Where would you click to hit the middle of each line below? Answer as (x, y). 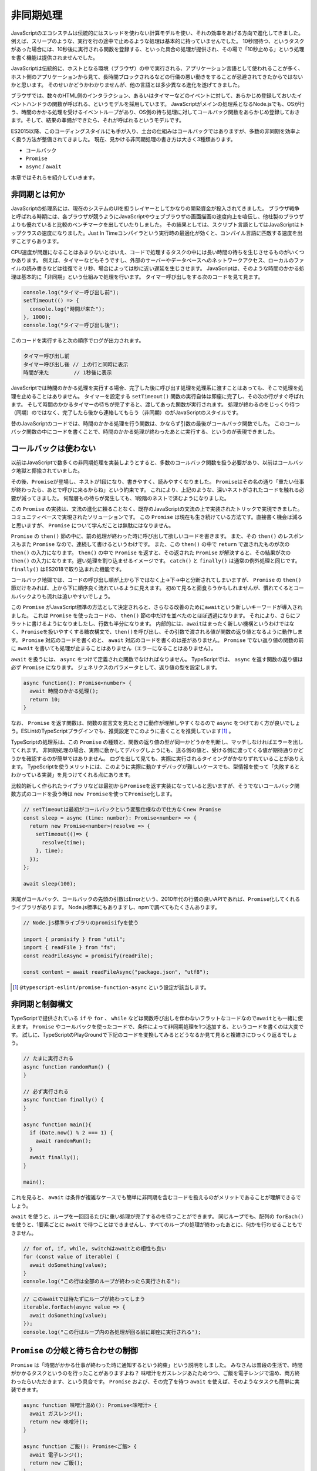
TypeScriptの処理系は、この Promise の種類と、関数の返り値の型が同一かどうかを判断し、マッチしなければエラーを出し (157, 742)
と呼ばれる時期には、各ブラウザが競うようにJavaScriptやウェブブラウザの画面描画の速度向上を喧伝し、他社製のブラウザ (158, 217)
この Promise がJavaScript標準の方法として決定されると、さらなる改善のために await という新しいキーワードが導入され (157, 607)
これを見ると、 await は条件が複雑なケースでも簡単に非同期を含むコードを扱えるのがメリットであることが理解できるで (156, 1197)
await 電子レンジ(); (56, 1455)
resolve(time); (64, 842)
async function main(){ (58, 1124)
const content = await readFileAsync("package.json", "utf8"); (116, 972)
